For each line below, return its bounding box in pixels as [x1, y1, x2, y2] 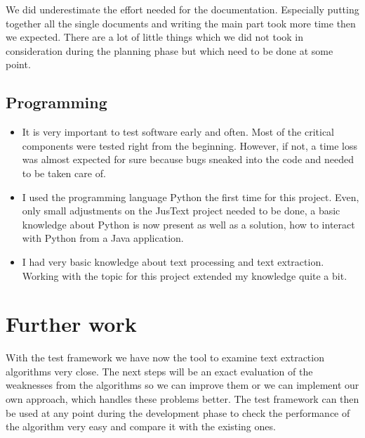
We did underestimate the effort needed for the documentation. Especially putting [6, 2, 359, 16]
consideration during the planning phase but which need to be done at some [6, 43, 333, 58]
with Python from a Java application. [22, 231, 184, 245]
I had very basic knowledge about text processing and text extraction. [22, 254, 324, 269]
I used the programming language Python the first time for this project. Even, [22, 189, 359, 204]
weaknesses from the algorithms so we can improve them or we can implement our [6, 378, 359, 392]
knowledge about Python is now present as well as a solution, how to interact [22, 217, 355, 231]
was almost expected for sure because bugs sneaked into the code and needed [22, 152, 354, 167]
